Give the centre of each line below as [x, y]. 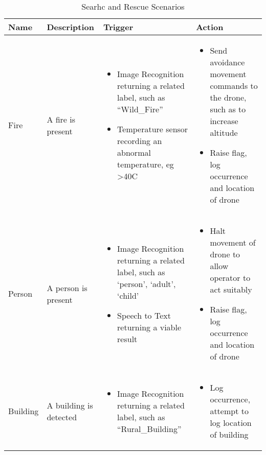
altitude [224, 133]
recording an [140, 141]
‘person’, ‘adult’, [147, 283]
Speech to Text [144, 315]
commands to [234, 86]
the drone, [228, 97]
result [127, 339]
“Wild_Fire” [140, 109]
